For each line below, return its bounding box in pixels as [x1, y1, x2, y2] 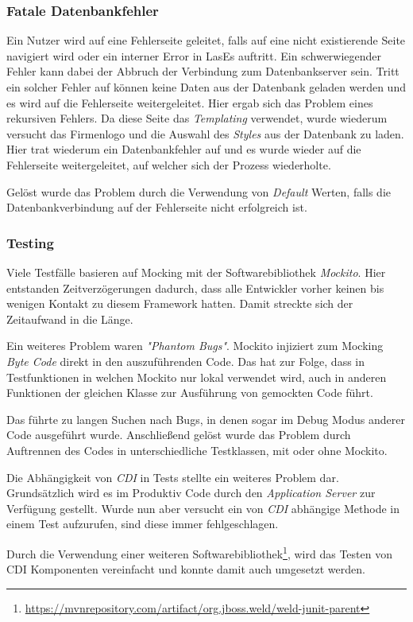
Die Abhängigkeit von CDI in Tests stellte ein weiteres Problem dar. [6, 468, 339, 485]
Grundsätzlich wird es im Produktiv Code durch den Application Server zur [6, 484, 376, 501]
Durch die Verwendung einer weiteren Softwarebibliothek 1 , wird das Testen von [6, 542, 392, 562]
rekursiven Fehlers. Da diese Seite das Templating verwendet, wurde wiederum [6, 110, 388, 126]
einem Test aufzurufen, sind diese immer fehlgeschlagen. [6, 515, 279, 532]
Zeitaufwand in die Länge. [6, 310, 133, 327]
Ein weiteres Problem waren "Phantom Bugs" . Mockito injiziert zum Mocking [6, 337, 384, 354]
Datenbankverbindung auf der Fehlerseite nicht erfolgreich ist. [6, 199, 307, 216]
